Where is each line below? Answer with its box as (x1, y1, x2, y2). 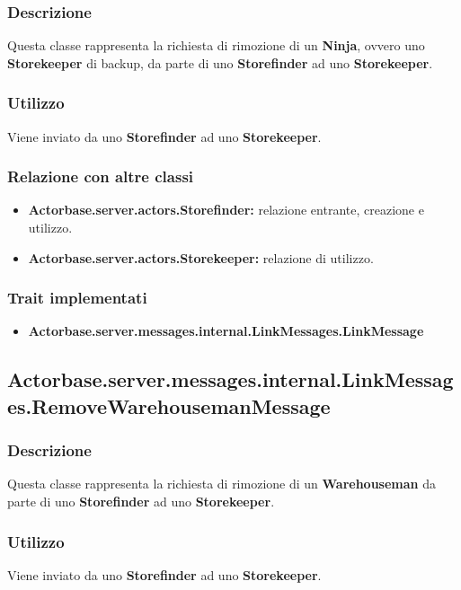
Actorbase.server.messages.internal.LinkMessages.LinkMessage (28, 321, 424, 340)
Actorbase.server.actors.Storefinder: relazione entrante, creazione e (28, 200, 424, 219)
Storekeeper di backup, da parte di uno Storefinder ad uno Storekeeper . (7, 53, 433, 72)
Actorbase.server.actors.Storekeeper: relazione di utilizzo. (28, 248, 374, 267)
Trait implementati (7, 286, 147, 309)
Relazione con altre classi (7, 165, 194, 188)
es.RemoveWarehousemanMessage (7, 392, 331, 419)
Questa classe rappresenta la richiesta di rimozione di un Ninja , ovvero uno (7, 36, 425, 55)
